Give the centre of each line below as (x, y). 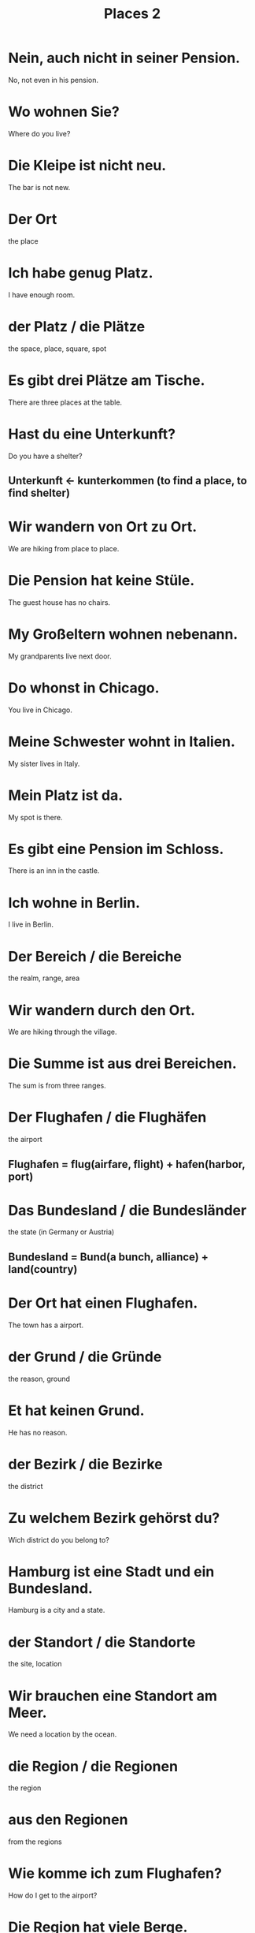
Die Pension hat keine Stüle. (102, 581)
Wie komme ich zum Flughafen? (115, 1873)
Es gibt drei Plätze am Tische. (107, 380)
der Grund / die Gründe (85, 1356)
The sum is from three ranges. (57, 1086)
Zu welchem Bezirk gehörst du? (114, 1518)
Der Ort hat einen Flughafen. (103, 1303)
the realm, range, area (44, 978)
